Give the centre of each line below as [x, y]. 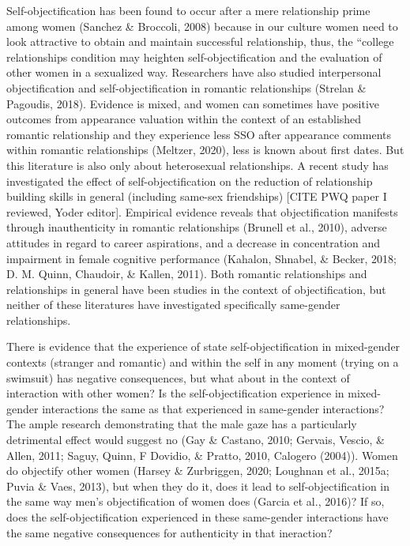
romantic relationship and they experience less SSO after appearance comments [199, 134]
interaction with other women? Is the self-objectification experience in [175, 393]
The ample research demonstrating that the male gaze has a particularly [182, 424]
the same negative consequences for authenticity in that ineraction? [169, 532]
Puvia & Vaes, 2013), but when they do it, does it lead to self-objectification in [198, 486]
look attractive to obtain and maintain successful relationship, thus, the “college [200, 41]
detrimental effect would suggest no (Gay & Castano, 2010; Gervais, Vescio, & [196, 440]
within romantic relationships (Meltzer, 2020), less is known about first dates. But [205, 150]
